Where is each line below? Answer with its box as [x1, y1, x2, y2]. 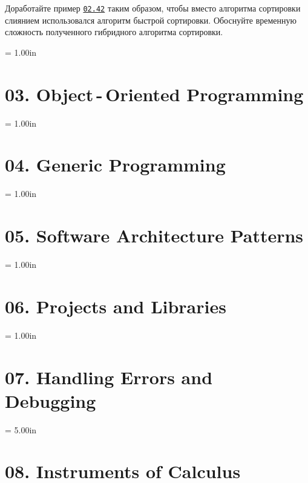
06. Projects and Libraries [5, 293, 226, 318]
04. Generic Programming [5, 152, 226, 177]
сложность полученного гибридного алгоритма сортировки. [5, 25, 223, 38]
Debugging [5, 388, 96, 413]
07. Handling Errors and [5, 364, 213, 389]
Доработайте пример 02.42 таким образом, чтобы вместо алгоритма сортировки [5, 2, 301, 14]
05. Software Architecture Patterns [5, 223, 304, 248]
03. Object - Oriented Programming [5, 81, 304, 106]
